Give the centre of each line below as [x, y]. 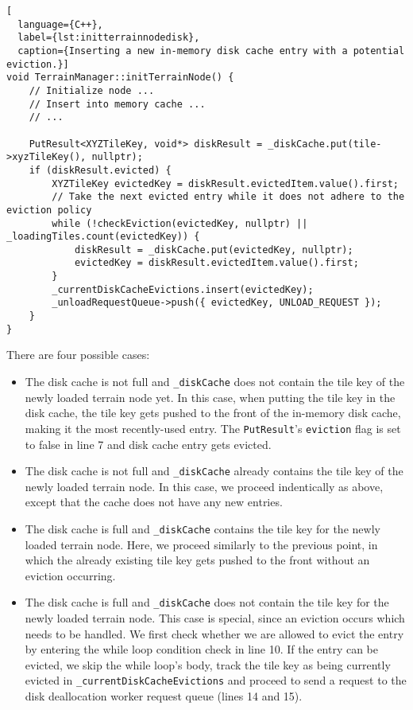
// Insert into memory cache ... [117, 104]
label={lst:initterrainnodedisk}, [109, 38]
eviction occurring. [70, 575]
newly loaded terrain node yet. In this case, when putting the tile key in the [210, 397]
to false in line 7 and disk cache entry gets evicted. [148, 444]
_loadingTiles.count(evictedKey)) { [103, 237]
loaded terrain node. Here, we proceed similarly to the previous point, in [201, 544]
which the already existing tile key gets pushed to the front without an [197, 560]
